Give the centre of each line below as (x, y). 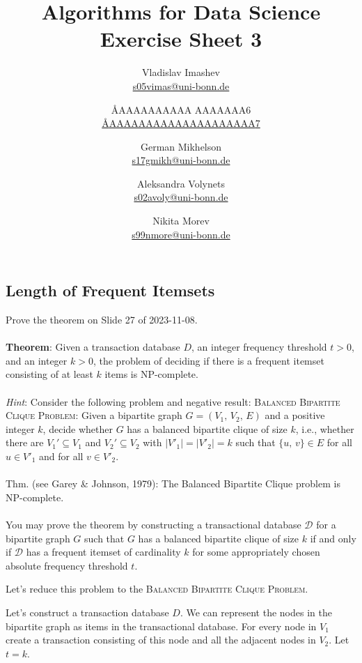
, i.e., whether (325, 428)
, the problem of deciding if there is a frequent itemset (208, 360)
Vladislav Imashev (181, 72)
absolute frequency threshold (67, 565)
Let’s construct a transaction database (87, 612)
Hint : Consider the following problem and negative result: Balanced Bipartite (173, 401)
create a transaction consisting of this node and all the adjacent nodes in (161, 640)
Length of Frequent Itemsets (110, 290)
